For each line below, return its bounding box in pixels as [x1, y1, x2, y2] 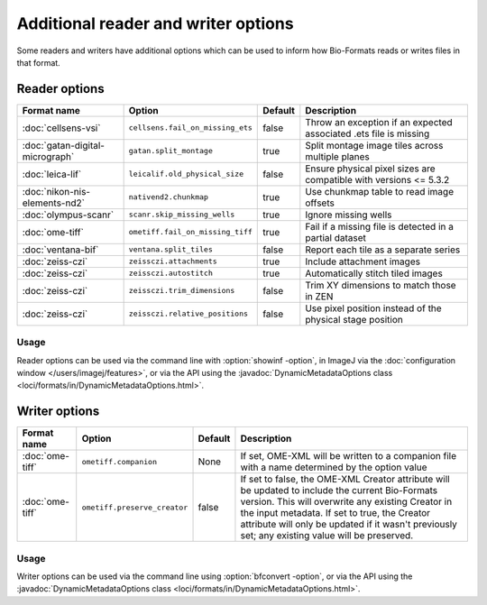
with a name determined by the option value [240, 461, 427, 473]
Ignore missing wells [305, 208, 392, 221]
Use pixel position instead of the [305, 302, 442, 315]
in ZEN [305, 289, 334, 302]
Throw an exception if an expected [305, 115, 453, 128]
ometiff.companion [81, 456, 158, 466]
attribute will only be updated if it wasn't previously [240, 518, 457, 531]
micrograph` [22, 150, 75, 162]
